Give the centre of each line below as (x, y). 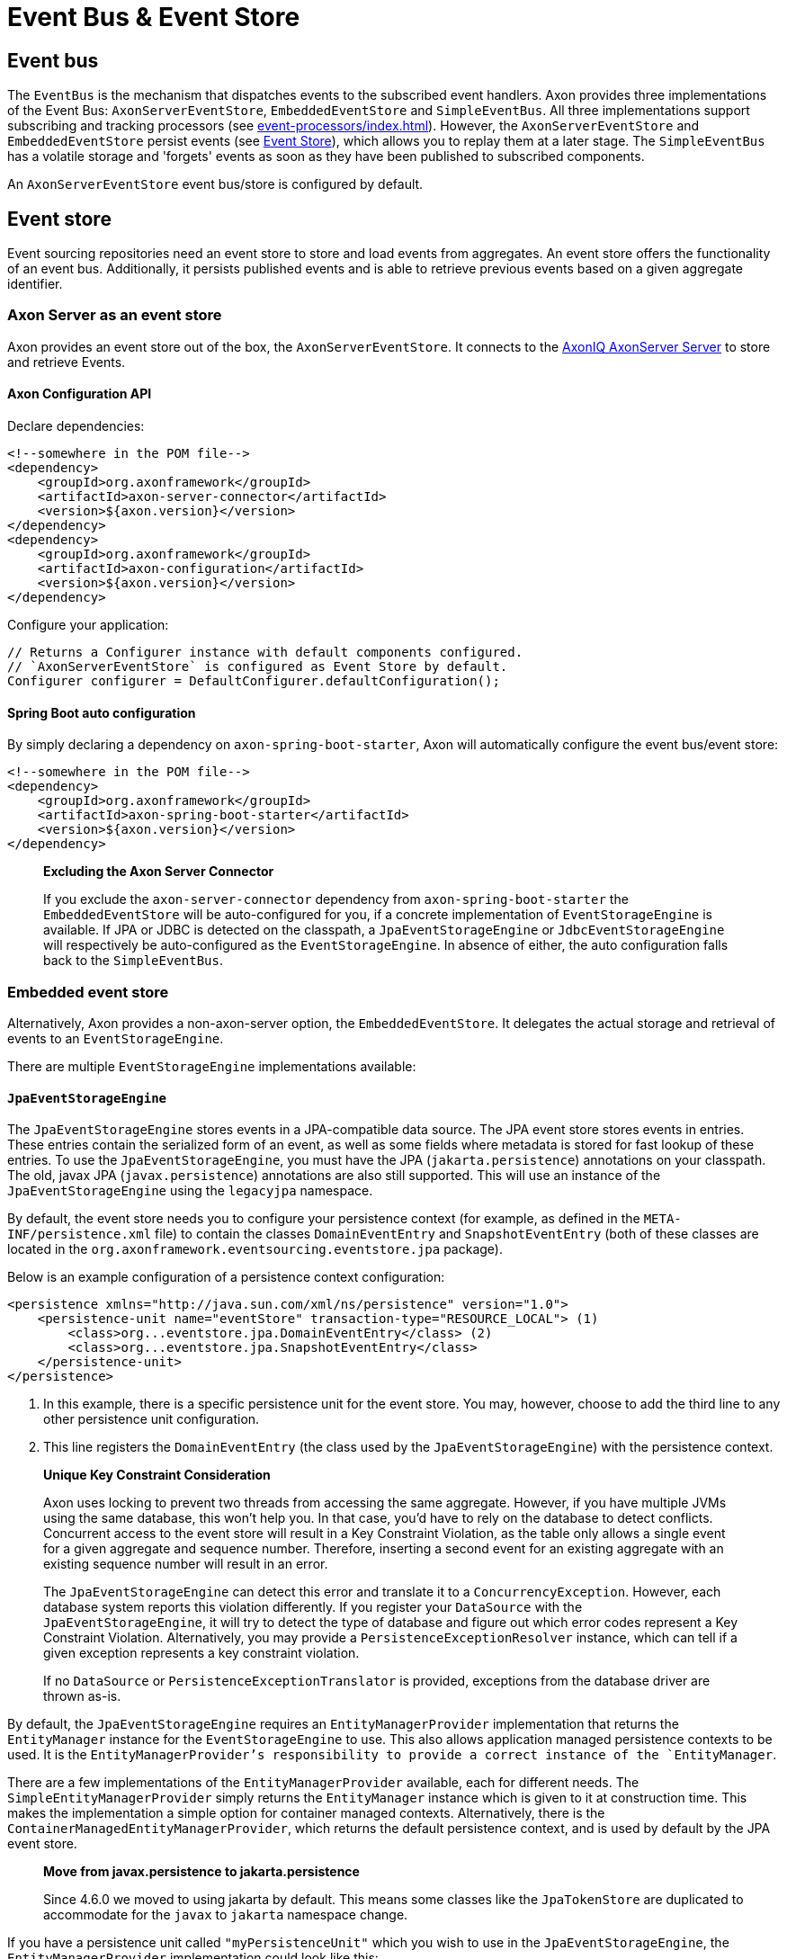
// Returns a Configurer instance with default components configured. (265, 652)
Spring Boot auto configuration (102, 712)
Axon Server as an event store (115, 315)
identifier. (35, 284)
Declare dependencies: (76, 425)
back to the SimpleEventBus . (133, 961)
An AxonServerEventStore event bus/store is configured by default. (215, 184)
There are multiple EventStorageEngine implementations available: (212, 1066)
